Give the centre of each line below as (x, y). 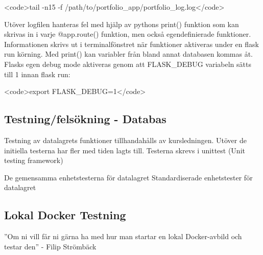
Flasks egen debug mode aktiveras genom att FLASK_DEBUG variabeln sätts (128, 64)
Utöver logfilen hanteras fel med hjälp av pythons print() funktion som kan (122, 24)
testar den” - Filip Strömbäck (50, 246)
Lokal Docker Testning (65, 215)
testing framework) (34, 160)
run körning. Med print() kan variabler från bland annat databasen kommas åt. (128, 54)
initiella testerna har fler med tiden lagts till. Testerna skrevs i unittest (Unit (125, 150)
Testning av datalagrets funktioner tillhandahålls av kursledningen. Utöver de (125, 140)
